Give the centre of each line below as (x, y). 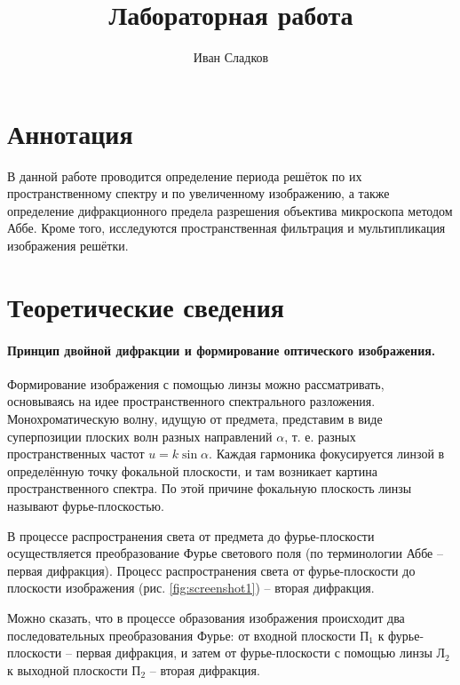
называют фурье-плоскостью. (86, 505)
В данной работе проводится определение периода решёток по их (185, 175)
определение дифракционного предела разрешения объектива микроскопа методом (230, 210)
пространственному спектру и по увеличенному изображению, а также (198, 193)
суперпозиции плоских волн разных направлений (140, 436)
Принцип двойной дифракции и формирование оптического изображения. (222, 350)
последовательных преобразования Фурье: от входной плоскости (182, 635)
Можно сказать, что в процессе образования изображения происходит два (206, 617)
